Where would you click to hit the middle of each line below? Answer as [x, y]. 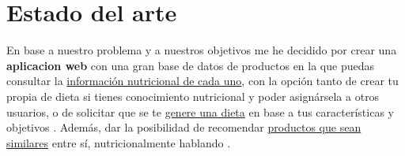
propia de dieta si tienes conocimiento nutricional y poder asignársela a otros [193, 96]
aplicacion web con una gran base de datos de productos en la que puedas [190, 65]
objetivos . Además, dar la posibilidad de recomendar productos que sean [184, 127]
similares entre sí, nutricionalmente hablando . [119, 142]
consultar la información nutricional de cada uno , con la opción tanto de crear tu [202, 81]
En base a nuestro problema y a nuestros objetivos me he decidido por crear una [202, 50]
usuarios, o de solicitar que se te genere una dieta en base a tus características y [200, 111]
